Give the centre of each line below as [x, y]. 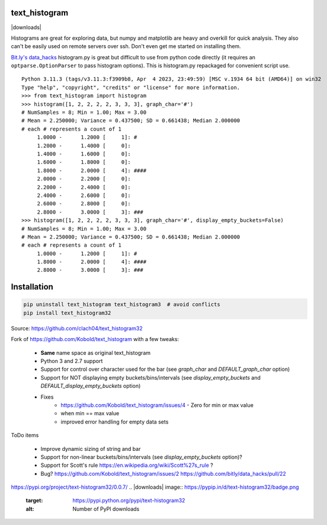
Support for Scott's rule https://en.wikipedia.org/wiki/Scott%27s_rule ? [127, 465]
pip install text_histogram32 [67, 313]
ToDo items [25, 435]
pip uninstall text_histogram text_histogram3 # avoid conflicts [122, 305]
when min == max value [90, 413]
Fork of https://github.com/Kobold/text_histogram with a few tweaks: [95, 339]
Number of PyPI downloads [106, 509]
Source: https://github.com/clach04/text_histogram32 [77, 328]
